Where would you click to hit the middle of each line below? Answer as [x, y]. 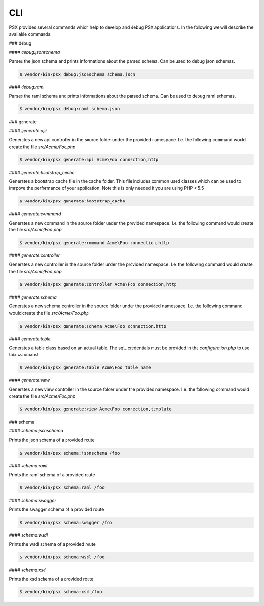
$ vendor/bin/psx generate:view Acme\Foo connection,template [95, 409]
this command [23, 354]
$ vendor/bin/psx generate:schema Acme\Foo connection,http [93, 326]
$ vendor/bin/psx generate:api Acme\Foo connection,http [89, 160]
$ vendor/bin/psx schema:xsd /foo [61, 592]
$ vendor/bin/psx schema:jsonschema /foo [70, 453]
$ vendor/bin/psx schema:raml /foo [62, 488]
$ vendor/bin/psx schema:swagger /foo [66, 522]
